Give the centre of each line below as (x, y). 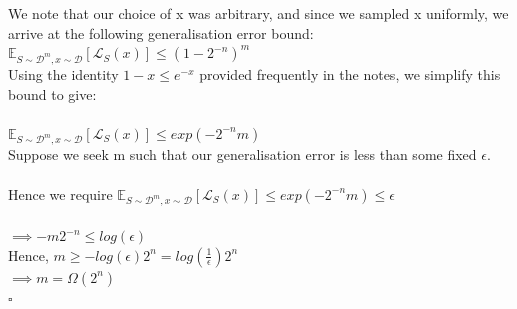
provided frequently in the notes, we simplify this (350, 73)
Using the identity (63, 73)
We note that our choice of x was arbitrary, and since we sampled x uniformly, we (258, 13)
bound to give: (52, 93)
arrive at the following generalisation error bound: (161, 32)
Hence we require (60, 193)
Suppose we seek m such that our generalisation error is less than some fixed (242, 154)
